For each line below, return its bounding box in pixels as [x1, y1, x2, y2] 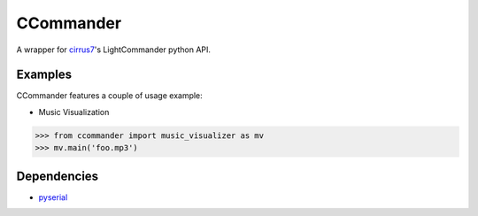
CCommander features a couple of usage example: [16, 90, 203, 101]
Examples [16, 67, 73, 82]
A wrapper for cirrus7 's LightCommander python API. [16, 44, 212, 55]
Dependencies [16, 168, 99, 183]
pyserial [38, 191, 68, 203]
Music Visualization [38, 106, 110, 117]
